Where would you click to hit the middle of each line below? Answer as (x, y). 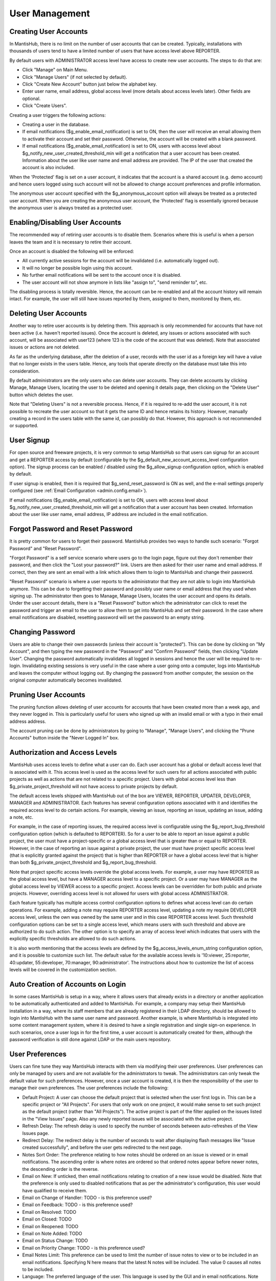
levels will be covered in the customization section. (63, 969)
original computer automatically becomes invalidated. (66, 680)
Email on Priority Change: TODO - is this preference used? (84, 1248)
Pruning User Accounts (47, 695)
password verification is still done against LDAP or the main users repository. (90, 1040)
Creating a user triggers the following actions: (57, 115)
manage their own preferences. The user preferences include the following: (89, 1088)
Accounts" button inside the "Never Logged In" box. (64, 738)
